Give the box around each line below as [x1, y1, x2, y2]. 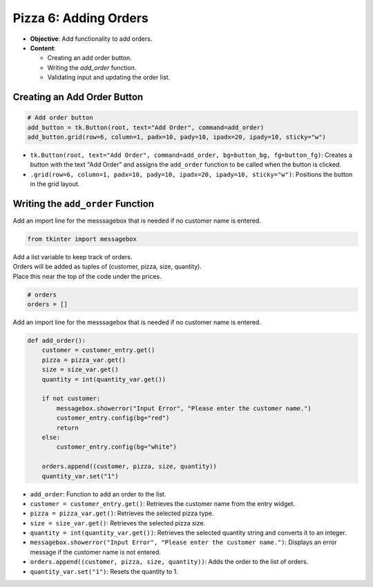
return [56, 424, 79, 431]
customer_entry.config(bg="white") [56, 443, 178, 451]
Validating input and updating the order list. [47, 73, 171, 82]
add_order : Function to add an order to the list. [30, 490, 166, 498]
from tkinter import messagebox [27, 235, 137, 243]
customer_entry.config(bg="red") [56, 414, 170, 422]
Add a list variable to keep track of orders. [12, 252, 133, 261]
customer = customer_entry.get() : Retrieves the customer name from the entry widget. [30, 499, 296, 507]
